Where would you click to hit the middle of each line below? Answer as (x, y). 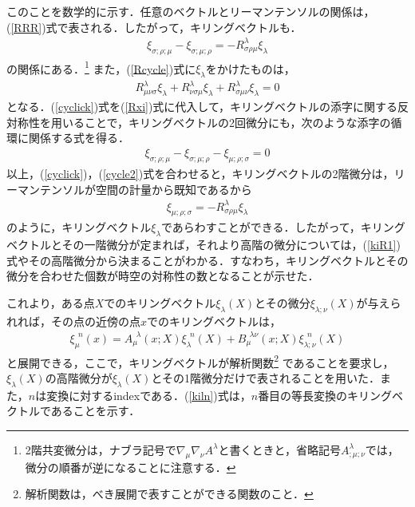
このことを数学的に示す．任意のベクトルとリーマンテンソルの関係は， (191, 11)
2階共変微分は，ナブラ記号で (101, 449)
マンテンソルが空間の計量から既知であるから (134, 189)
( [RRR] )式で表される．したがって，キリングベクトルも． (154, 27)
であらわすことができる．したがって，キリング (283, 227)
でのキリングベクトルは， (214, 321)
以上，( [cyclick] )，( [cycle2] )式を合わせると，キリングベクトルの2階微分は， (200, 173)
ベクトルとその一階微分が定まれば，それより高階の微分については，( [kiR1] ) (204, 245)
